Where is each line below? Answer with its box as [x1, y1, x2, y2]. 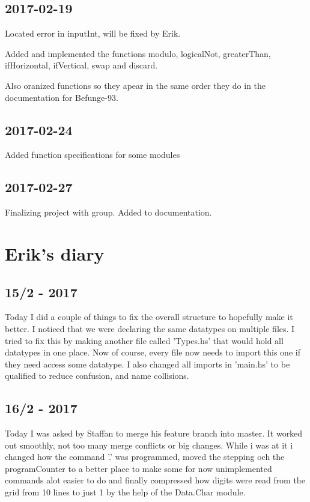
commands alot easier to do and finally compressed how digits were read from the [5, 474, 305, 486]
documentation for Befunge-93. [5, 91, 118, 103]
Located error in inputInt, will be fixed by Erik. [5, 27, 181, 40]
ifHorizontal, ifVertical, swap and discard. [5, 59, 158, 71]
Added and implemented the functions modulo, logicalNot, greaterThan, [5, 47, 271, 59]
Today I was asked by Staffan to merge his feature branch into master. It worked [5, 427, 303, 440]
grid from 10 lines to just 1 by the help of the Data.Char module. [5, 486, 246, 498]
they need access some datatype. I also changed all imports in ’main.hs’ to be [5, 357, 290, 370]
